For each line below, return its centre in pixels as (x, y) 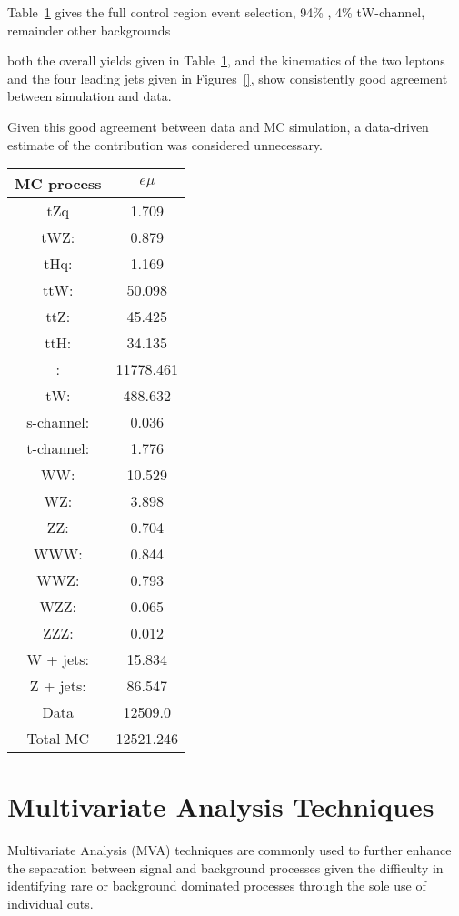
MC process (58, 184)
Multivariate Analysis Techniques (221, 806)
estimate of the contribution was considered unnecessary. (165, 144)
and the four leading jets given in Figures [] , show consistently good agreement (228, 78)
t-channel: (58, 448)
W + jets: (58, 659)
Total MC (58, 739)
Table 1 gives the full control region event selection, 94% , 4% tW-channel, (216, 12)
